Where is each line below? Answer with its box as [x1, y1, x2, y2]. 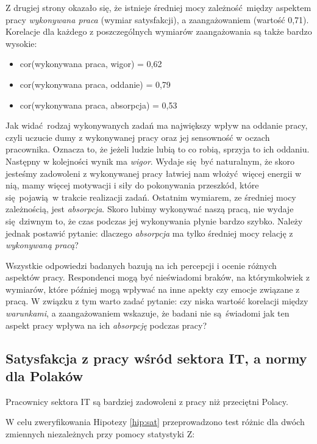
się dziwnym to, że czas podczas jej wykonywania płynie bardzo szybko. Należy [5, 214, 303, 227]
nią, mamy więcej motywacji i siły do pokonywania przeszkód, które [5, 179, 259, 192]
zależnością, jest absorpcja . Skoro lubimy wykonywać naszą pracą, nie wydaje [5, 202, 294, 215]
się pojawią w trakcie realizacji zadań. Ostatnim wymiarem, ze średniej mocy [5, 190, 296, 203]
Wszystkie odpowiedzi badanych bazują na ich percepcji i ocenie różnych [5, 259, 277, 271]
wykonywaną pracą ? [5, 238, 79, 251]
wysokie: [5, 37, 37, 49]
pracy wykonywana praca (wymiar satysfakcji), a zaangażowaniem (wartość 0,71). [5, 13, 309, 26]
